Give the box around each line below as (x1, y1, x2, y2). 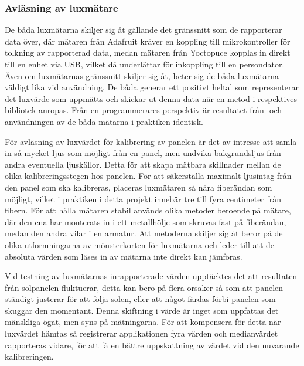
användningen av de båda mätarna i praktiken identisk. (5, 115, 203, 127)
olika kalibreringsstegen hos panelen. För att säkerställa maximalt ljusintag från (5, 170, 292, 182)
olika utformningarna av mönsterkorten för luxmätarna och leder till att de (5, 238, 275, 250)
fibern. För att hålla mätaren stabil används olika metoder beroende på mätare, (5, 204, 291, 216)
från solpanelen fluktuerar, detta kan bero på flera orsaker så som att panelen (5, 281, 283, 293)
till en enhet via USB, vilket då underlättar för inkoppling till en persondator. (5, 58, 285, 70)
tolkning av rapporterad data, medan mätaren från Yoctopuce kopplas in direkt (5, 46, 291, 59)
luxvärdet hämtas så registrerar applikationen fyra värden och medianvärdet (5, 327, 278, 340)
